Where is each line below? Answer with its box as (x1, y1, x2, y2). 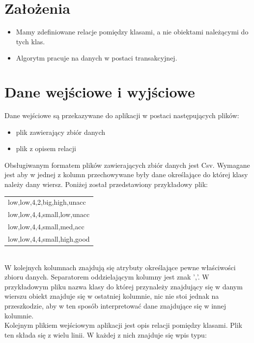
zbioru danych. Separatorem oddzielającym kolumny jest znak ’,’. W (4, 272, 209, 282)
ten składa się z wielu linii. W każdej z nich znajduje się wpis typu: (4, 329, 207, 340)
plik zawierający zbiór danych (16, 126, 106, 137)
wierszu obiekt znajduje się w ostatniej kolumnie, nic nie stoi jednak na (4, 291, 219, 301)
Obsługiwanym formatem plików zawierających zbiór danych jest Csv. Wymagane (4, 159, 250, 170)
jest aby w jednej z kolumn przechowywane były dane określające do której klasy (4, 169, 248, 180)
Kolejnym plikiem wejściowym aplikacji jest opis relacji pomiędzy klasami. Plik (4, 320, 242, 330)
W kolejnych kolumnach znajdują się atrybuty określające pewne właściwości (4, 262, 236, 272)
